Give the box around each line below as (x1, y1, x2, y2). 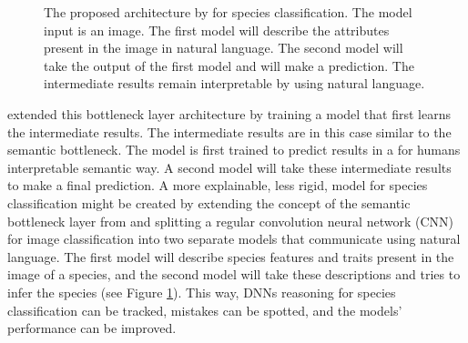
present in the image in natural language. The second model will (44, 38, 403, 57)
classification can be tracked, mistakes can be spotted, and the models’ (7, 300, 402, 319)
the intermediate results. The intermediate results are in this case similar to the (7, 122, 452, 141)
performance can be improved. (7, 318, 177, 338)
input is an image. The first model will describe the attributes (44, 20, 390, 39)
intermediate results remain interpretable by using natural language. (44, 74, 425, 93)
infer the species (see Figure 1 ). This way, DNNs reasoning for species (7, 282, 396, 301)
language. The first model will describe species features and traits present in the (7, 247, 454, 266)
